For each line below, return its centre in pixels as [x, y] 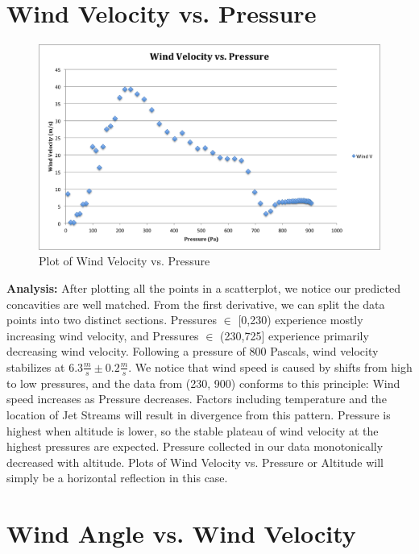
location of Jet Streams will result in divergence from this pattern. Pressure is [199, 414]
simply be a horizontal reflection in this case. [117, 478]
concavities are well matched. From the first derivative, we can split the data [196, 304]
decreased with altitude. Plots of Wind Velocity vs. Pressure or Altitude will [195, 462]
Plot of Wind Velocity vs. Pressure [124, 261]
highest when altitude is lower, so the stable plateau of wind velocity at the [193, 430]
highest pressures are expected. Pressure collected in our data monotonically [195, 446]
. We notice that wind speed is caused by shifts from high [270, 367]
